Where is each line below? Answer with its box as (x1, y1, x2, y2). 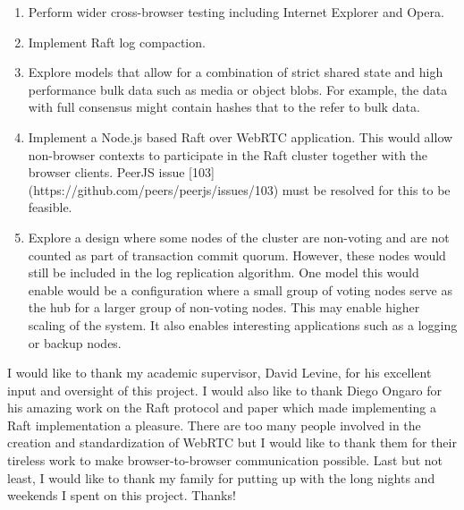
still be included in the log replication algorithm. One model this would (28, 263, 419, 282)
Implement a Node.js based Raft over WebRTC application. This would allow (28, 127, 453, 146)
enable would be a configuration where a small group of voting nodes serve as (28, 280, 452, 299)
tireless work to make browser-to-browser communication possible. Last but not (7, 451, 443, 470)
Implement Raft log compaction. (28, 32, 206, 51)
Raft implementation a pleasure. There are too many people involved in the (7, 415, 421, 434)
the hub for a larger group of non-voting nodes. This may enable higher (28, 298, 420, 317)
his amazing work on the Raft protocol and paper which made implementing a (7, 398, 436, 417)
